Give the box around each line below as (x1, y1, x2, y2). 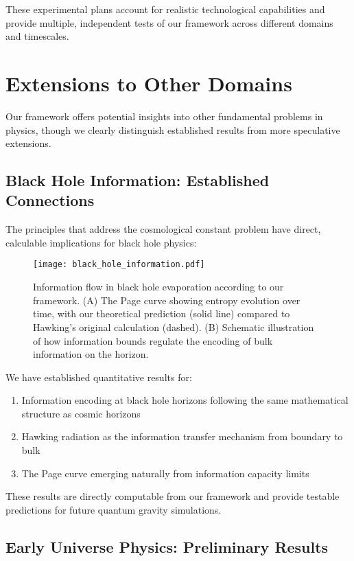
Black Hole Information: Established (5, 170, 270, 191)
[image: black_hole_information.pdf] (33, 260, 205, 270)
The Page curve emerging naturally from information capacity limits (21, 466, 309, 480)
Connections (5, 190, 95, 211)
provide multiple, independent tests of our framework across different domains (5, 15, 333, 30)
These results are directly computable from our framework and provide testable (5, 489, 340, 503)
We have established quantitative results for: (5, 369, 192, 384)
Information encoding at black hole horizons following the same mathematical (21, 393, 349, 407)
